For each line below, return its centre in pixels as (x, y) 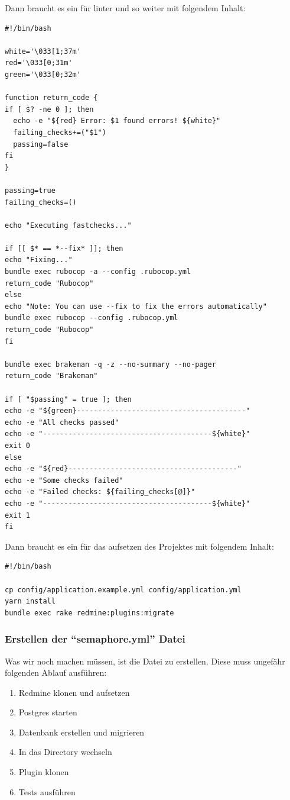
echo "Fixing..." (39, 260)
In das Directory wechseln (65, 752)
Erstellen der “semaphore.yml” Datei (95, 639)
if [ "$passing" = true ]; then (68, 399)
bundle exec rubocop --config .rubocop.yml (92, 318)
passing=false (41, 144)
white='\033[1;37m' (43, 51)
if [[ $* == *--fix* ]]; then (64, 248)
